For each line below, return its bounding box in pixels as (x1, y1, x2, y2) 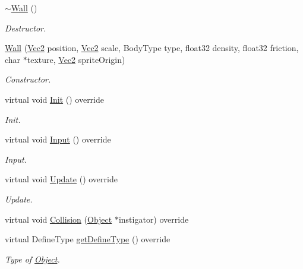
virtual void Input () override (5, 133, 111, 145)
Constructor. (5, 73, 51, 86)
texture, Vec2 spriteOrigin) (27, 53, 125, 65)
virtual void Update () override (5, 173, 118, 185)
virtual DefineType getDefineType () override (5, 233, 171, 245)
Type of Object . (5, 252, 60, 265)
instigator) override (118, 213, 189, 225)
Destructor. (5, 21, 46, 34)
